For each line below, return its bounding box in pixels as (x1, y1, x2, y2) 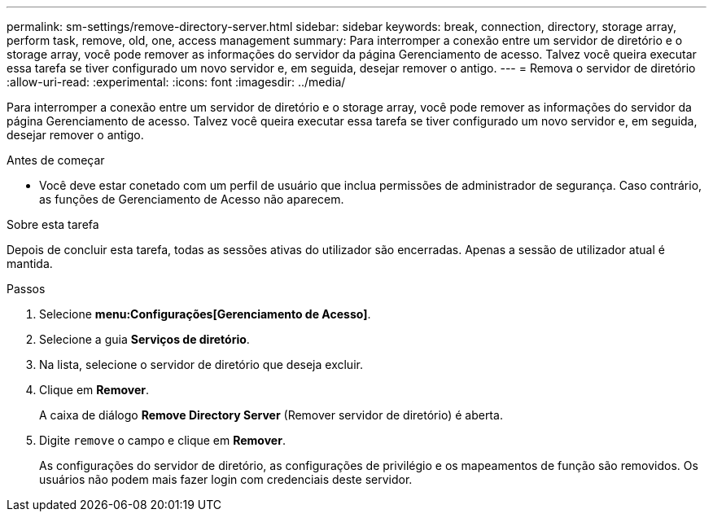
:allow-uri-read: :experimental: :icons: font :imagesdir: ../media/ (7, 75, 346, 89)
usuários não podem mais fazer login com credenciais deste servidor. (39, 472, 413, 486)
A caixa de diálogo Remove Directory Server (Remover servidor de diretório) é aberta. (39, 408, 503, 422)
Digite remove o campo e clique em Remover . (39, 433, 286, 447)
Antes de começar (7, 153, 105, 167)
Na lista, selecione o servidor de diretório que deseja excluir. (39, 358, 363, 371)
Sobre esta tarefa (7, 217, 99, 231)
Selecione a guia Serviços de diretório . (39, 332, 250, 346)
